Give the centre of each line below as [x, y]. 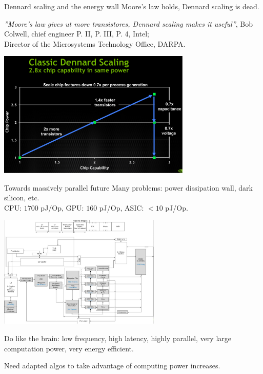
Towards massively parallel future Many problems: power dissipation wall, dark [128, 187]
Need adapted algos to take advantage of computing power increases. [112, 366]
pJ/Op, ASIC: [122, 207]
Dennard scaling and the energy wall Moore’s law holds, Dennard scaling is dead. [132, 6]
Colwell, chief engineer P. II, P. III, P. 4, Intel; [77, 34]
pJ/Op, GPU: [62, 207]
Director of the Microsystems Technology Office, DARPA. [95, 43]
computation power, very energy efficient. [69, 348]
